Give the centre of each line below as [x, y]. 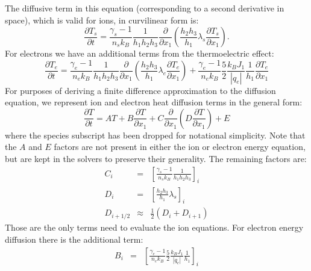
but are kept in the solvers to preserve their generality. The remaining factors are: [156, 159]
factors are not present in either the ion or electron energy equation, [180, 147]
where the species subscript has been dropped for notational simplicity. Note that [155, 135]
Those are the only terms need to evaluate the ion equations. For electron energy [154, 227]
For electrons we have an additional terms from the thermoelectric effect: [140, 53]
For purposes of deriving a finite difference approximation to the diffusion [140, 90]
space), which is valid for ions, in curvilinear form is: [102, 20]
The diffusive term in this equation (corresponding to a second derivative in [145, 8]
